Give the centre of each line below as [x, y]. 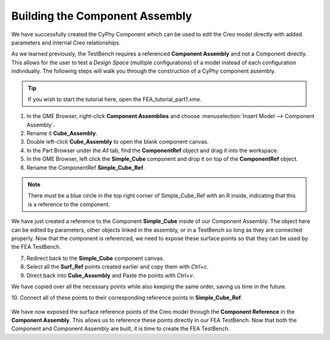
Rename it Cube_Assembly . [62, 133]
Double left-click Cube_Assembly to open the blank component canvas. [118, 142]
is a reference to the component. [69, 204]
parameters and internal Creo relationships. [66, 42]
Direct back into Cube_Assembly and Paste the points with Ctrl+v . [111, 275]
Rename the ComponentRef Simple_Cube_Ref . [86, 168]
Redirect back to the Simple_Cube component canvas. [95, 258]
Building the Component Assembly [102, 16]
